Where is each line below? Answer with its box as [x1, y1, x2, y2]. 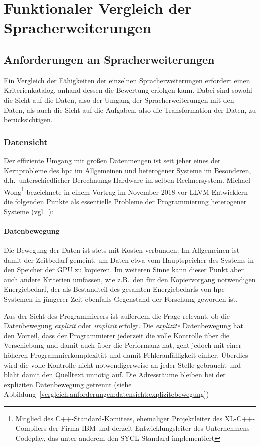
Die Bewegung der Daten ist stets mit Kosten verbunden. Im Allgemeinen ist [4, 244, 240, 255]
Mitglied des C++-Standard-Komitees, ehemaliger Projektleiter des [15, 413, 222, 423]
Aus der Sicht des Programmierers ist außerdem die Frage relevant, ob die [4, 310, 230, 321]
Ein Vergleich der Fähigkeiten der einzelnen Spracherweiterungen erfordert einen [4, 75, 250, 85]
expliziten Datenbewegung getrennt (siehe [4, 379, 132, 389]
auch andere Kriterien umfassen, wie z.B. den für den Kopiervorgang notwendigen [4, 274, 256, 284]
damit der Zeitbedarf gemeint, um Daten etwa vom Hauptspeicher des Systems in [4, 254, 254, 265]
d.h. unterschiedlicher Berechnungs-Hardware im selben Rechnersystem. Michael [4, 175, 250, 185]
